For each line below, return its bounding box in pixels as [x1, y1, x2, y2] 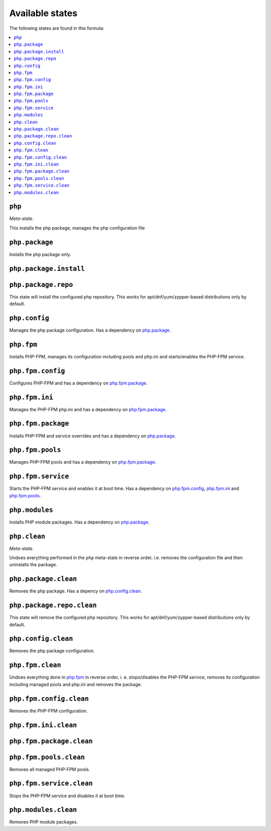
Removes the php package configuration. [9, 648, 95, 654]
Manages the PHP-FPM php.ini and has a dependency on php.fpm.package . [9, 406, 167, 412]
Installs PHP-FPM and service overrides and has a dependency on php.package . [9, 433, 176, 439]
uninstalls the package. [9, 562, 58, 568]
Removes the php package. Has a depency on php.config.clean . [9, 588, 143, 594]
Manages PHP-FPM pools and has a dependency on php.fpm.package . [9, 459, 157, 465]
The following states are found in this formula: [9, 25, 104, 31]
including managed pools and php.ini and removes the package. [9, 681, 142, 687]
